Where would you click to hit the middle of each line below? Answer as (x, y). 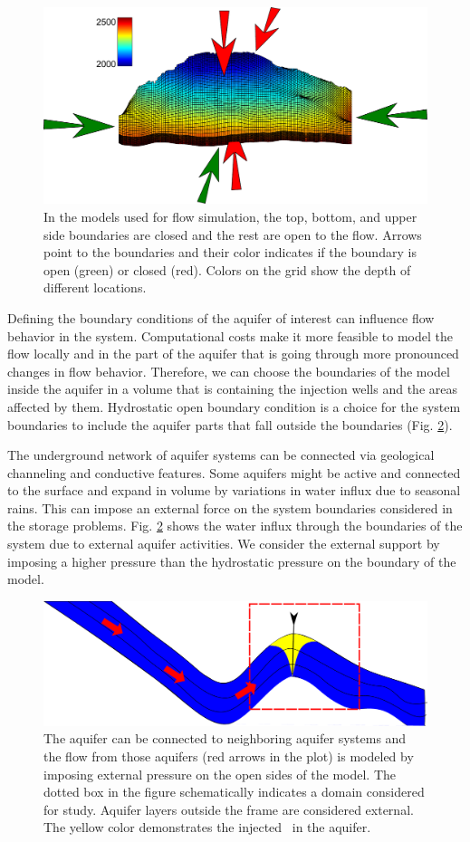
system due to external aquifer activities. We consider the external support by (224, 544)
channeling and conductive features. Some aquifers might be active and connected (234, 472)
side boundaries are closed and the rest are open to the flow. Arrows (233, 234)
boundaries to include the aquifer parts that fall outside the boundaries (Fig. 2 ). (230, 424)
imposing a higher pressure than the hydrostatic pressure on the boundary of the (232, 561)
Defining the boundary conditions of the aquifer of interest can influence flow (221, 317)
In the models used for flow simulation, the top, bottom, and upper (230, 216)
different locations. (95, 287)
